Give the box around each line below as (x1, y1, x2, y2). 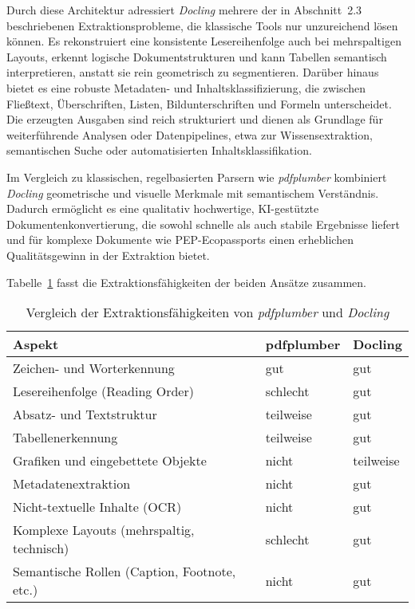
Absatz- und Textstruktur (13, 405, 157, 424)
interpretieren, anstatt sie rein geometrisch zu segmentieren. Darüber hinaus (6, 64, 379, 81)
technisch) (13, 539, 69, 558)
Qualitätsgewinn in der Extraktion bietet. (6, 246, 210, 263)
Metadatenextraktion (13, 474, 131, 493)
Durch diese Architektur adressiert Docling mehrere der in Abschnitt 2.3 (6, 2, 362, 18)
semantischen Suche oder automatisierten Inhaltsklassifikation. (6, 142, 312, 159)
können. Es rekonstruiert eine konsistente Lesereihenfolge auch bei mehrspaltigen (6, 33, 401, 49)
